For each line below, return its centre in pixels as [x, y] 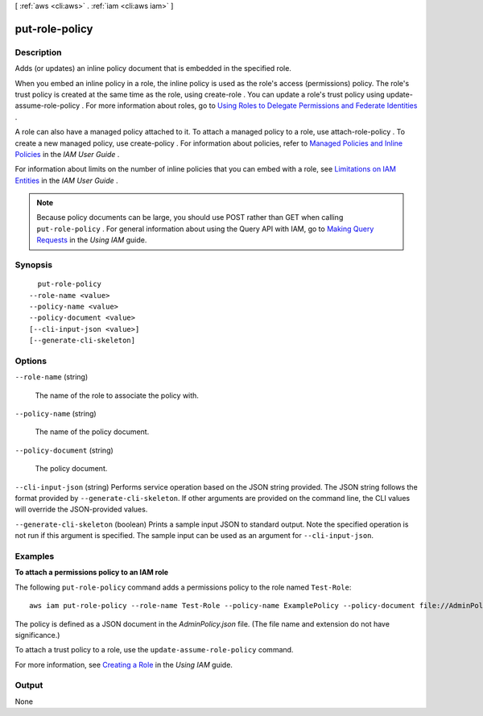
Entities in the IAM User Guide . [66, 180]
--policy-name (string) [56, 414]
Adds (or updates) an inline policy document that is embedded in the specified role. [153, 68]
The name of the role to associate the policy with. [117, 395]
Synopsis [33, 265]
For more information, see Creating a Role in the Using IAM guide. [124, 664]
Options [31, 361]
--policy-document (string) [64, 450]
